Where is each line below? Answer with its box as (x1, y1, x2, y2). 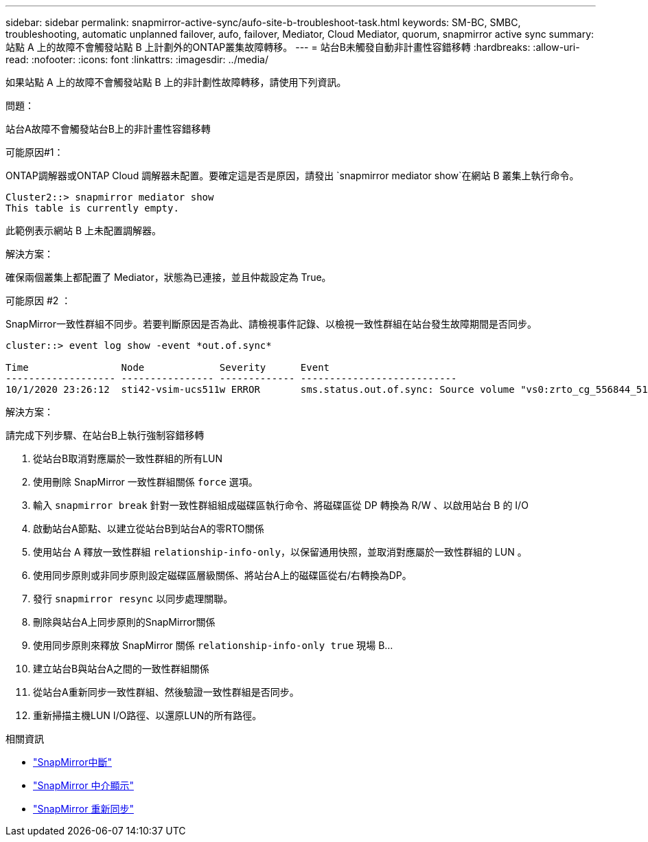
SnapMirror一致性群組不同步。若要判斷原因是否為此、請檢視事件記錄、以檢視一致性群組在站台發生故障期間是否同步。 (5, 318, 537, 330)
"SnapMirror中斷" (33, 756, 112, 768)
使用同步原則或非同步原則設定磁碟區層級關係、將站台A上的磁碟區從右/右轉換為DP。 (33, 569, 412, 581)
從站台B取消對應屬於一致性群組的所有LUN (33, 453, 223, 464)
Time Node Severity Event (5, 362, 330, 373)
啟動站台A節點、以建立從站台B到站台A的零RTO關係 (33, 523, 264, 534)
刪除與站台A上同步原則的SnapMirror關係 (33, 616, 216, 628)
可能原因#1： (5, 146, 64, 158)
